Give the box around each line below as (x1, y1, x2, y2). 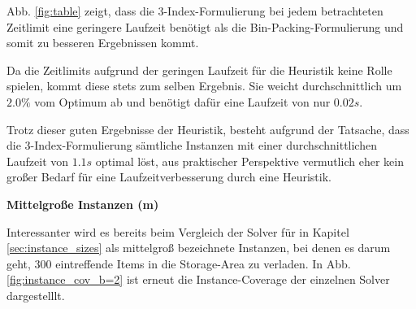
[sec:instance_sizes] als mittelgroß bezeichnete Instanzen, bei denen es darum (6, 239, 391, 256)
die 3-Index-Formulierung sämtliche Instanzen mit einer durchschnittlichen (6, 137, 377, 154)
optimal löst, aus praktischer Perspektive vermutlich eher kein (95, 152, 404, 169)
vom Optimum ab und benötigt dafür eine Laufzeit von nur (34, 93, 331, 110)
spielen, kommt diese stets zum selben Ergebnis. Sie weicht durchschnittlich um (6, 77, 402, 94)
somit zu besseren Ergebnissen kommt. (6, 34, 199, 51)
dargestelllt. (6, 286, 65, 303)
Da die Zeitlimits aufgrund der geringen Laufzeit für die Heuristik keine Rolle (6, 61, 392, 78)
